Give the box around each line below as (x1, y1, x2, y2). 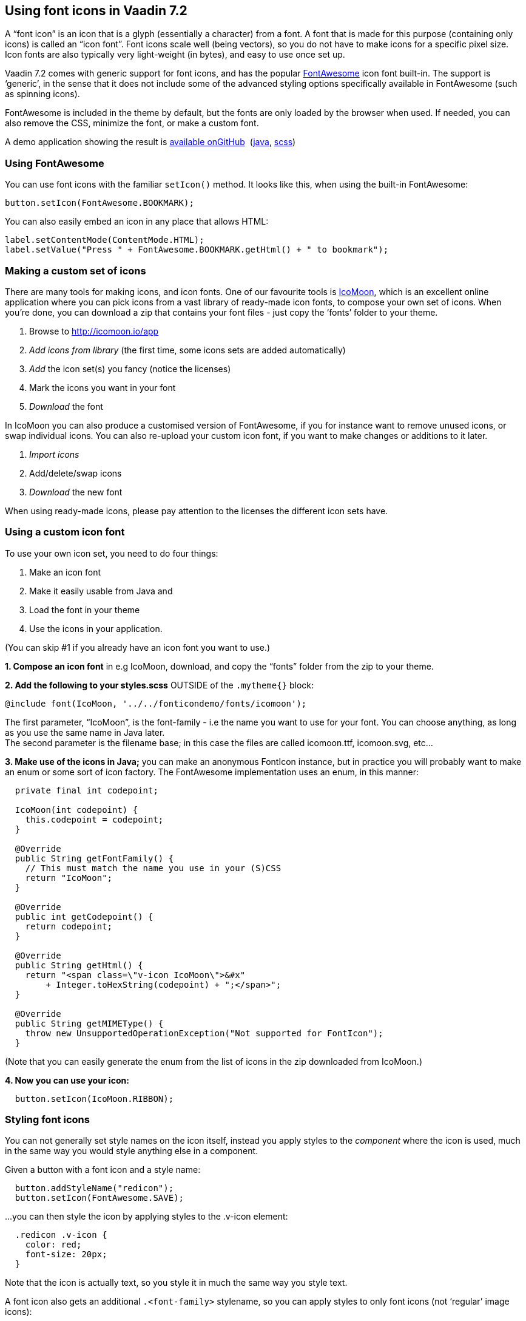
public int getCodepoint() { (15, 911, 153, 922)
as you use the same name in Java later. (5, 727, 165, 738)
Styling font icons (5, 1113, 90, 1126)
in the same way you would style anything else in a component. (5, 1146, 258, 1156)
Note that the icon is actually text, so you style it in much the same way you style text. (5, 1277, 348, 1288)
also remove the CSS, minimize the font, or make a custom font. (5, 118, 259, 129)
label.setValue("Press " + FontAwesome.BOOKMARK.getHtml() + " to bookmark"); (5, 245, 389, 255)
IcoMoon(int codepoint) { (15, 804, 138, 815)
